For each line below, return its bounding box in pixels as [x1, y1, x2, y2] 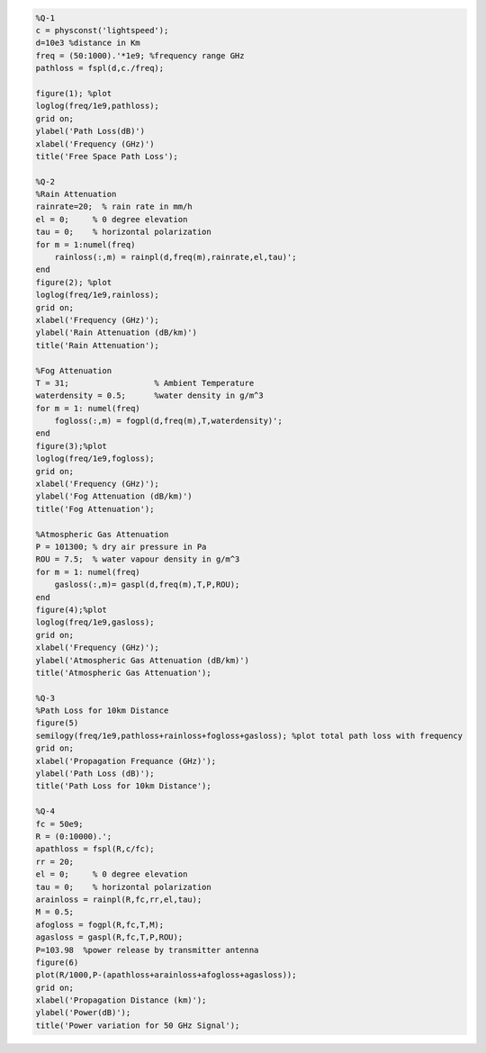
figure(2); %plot [35, 277, 112, 287]
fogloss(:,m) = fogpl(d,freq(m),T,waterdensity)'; [54, 416, 283, 427]
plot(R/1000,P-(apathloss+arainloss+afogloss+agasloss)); [35, 970, 297, 980]
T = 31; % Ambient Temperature [35, 378, 255, 388]
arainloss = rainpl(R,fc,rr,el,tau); [35, 894, 202, 904]
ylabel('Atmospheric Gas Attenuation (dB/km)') [35, 655, 249, 665]
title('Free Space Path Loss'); [35, 151, 179, 161]
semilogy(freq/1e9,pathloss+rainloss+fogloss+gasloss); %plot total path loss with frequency [35, 730, 463, 741]
